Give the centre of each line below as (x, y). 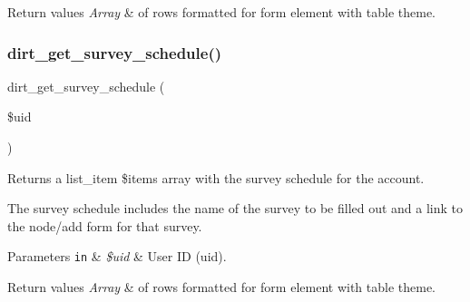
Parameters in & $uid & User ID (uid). (117, 256)
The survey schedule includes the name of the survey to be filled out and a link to (235, 208)
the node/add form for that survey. (105, 225)
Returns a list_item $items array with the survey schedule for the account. (216, 177)
